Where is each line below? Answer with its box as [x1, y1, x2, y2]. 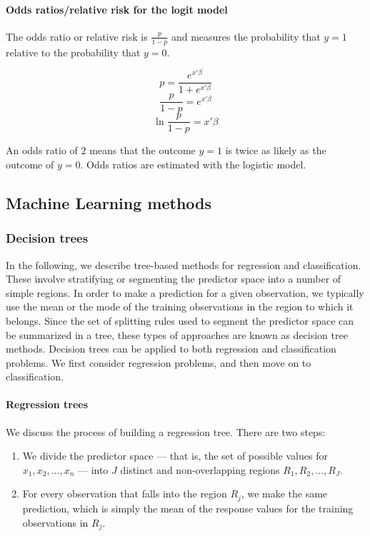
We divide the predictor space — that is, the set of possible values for [22, 448, 328, 463]
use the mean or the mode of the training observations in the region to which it [6, 299, 354, 314]
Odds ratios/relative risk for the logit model [6, 1, 228, 16]
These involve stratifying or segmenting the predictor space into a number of [6, 271, 341, 286]
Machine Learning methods [6, 191, 212, 213]
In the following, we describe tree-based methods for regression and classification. [6, 257, 361, 272]
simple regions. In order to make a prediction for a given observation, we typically [6, 285, 364, 300]
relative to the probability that [6, 44, 141, 59]
